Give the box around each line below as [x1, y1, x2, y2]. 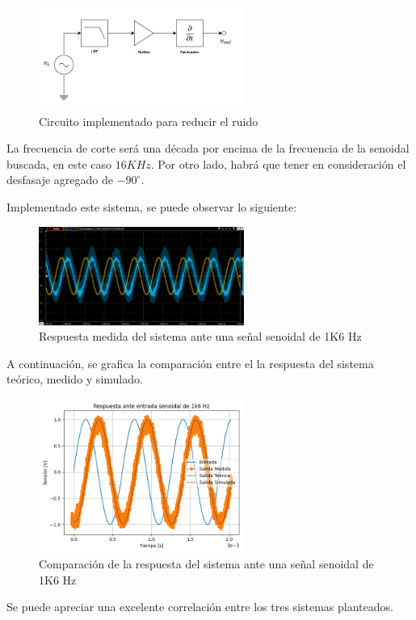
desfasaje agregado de [6, 171, 114, 188]
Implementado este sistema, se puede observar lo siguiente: [6, 198, 297, 215]
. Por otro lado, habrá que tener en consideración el [150, 155, 406, 172]
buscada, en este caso [6, 155, 112, 172]
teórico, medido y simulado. [6, 371, 143, 387]
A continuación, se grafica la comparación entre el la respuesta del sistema [6, 354, 374, 371]
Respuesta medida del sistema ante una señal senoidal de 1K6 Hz [39, 328, 362, 345]
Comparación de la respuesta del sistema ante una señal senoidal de [39, 555, 374, 572]
